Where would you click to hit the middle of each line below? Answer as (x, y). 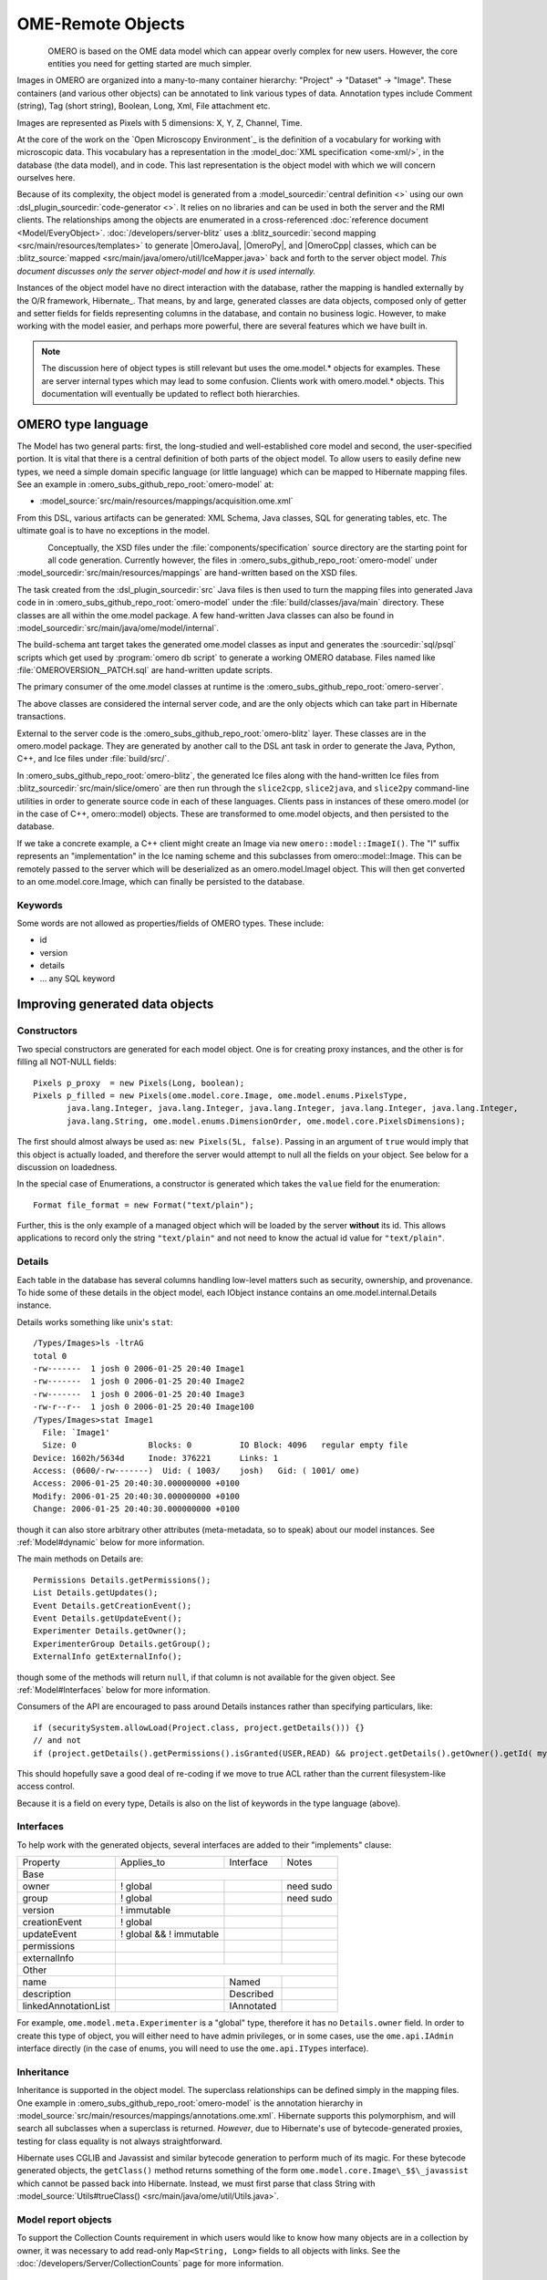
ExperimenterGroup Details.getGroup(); (122, 1643)
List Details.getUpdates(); (96, 1593)
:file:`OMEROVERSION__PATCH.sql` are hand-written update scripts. (145, 670)
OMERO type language (83, 424)
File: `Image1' (76, 1432)
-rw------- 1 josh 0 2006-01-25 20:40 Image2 (139, 1381)
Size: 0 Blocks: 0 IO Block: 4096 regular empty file (225, 1445)
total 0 (50, 1356)
